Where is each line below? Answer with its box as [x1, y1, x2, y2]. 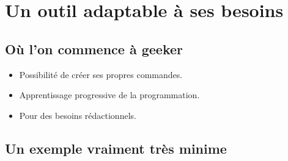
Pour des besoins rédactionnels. [19, 109, 136, 121]
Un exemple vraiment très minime [5, 138, 227, 157]
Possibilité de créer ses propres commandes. [19, 68, 183, 80]
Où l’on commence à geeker [5, 39, 183, 58]
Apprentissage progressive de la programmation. [19, 88, 200, 101]
